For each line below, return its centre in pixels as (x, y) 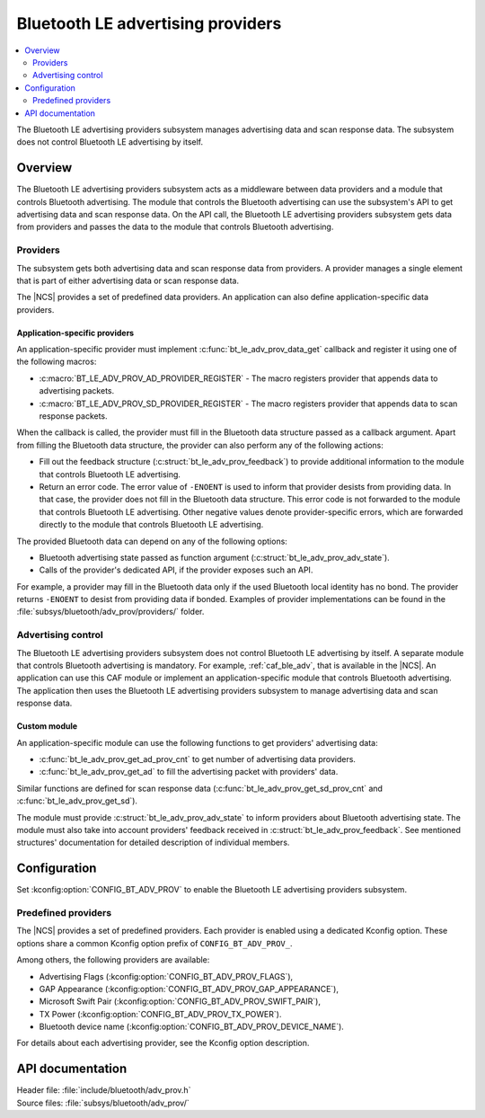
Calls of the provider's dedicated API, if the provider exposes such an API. (176, 570)
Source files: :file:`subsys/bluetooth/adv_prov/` (103, 1103)
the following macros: (57, 362)
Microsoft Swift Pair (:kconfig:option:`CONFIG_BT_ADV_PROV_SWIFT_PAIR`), (180, 1001)
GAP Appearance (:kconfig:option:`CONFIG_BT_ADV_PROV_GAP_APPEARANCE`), (189, 989)
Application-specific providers (75, 333)
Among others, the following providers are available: (113, 960)
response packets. (73, 416)
